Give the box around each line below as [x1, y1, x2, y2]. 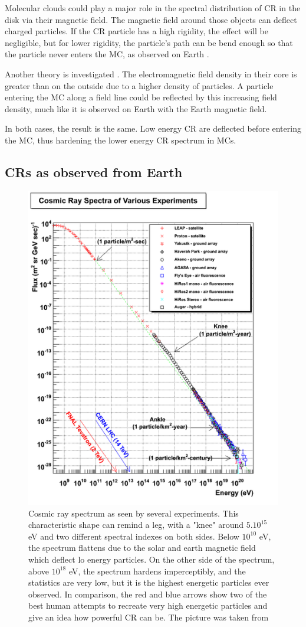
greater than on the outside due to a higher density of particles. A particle [5, 79, 274, 92]
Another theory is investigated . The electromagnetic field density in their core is [5, 67, 297, 80]
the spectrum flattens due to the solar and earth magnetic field [28, 541, 256, 554]
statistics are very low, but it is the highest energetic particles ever [28, 576, 269, 589]
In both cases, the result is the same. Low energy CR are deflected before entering [5, 122, 301, 135]
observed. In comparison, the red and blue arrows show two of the [28, 587, 267, 600]
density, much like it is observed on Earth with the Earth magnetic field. [5, 102, 267, 115]
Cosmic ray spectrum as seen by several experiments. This [28, 507, 239, 519]
